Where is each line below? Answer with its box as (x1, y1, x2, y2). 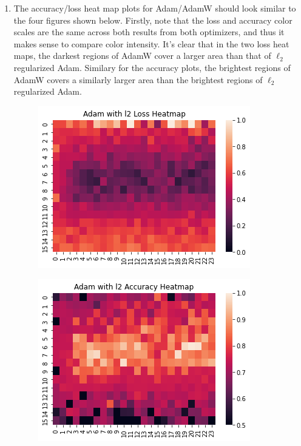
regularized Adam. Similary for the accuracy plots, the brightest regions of (13, 61, 291, 73)
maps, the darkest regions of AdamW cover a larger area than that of (13, 49, 271, 62)
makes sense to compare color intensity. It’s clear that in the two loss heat (13, 37, 289, 50)
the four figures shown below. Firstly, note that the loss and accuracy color (13, 13, 293, 26)
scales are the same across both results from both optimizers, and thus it (13, 25, 285, 38)
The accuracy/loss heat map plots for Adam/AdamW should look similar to (13, 2, 296, 14)
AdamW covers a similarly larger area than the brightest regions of (13, 73, 263, 86)
